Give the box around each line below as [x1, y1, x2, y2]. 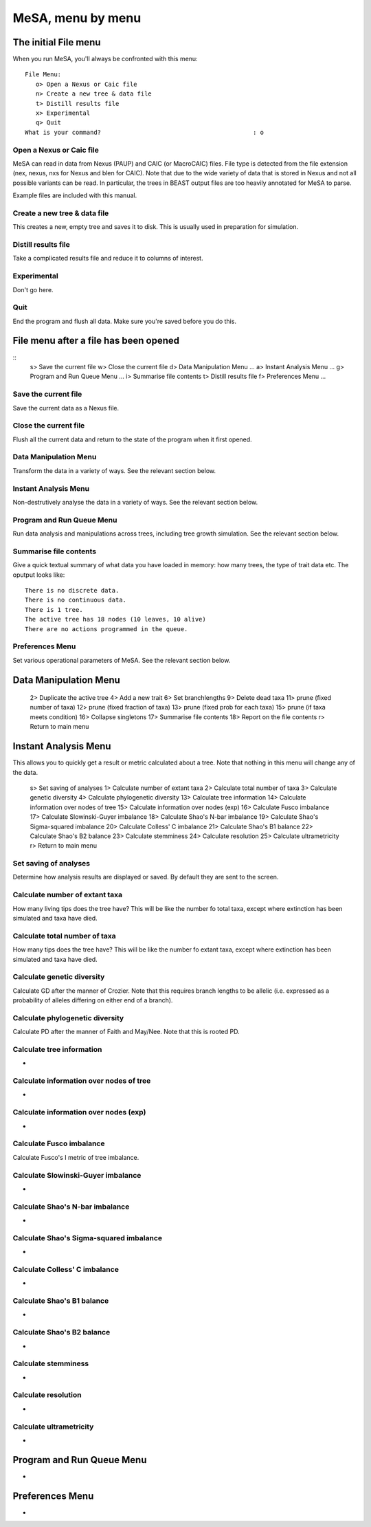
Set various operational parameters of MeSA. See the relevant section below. [12, 656, 231, 664]
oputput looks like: [12, 571, 65, 579]
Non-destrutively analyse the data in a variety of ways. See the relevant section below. [12, 498, 258, 506]
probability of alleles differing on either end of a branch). [12, 996, 173, 1004]
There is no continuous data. [25, 596, 127, 604]
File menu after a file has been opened [12, 335, 180, 347]
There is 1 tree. [25, 606, 83, 613]
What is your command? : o [25, 128, 265, 136]
